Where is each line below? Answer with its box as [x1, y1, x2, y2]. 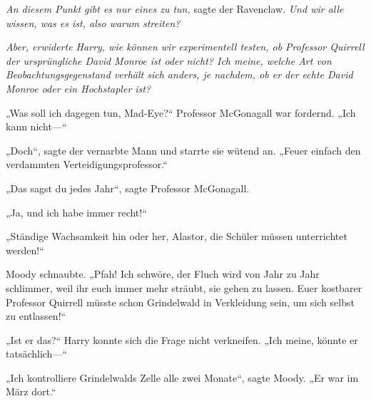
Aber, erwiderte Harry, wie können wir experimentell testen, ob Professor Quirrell [6, 39, 365, 54]
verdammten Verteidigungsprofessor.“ [6, 157, 168, 172]
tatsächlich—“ [6, 346, 68, 361]
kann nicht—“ [6, 119, 67, 134]
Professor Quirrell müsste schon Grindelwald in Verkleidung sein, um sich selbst [6, 294, 355, 309]
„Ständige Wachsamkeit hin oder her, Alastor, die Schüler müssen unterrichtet [6, 229, 347, 244]
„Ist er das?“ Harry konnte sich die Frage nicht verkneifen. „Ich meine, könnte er [6, 332, 358, 347]
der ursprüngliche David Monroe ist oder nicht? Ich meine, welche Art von [6, 53, 332, 68]
